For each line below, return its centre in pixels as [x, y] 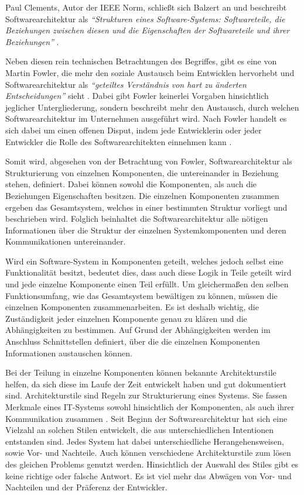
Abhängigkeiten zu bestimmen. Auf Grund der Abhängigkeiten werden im [138, 330]
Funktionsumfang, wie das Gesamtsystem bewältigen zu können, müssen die [141, 295]
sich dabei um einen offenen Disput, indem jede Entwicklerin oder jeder [134, 130]
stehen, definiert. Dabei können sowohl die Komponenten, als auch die [131, 184]
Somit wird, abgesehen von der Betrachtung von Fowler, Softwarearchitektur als [149, 161]
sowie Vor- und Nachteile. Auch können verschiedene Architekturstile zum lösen [148, 453]
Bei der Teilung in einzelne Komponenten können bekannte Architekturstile [141, 372]
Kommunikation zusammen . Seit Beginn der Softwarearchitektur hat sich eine [146, 418]
